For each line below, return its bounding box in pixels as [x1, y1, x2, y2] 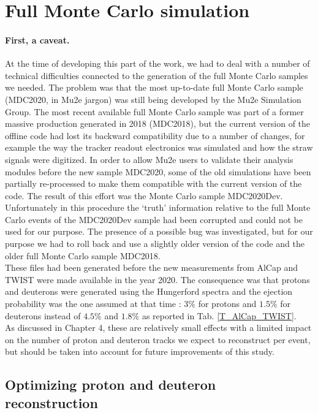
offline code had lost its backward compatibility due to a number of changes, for [5, 129, 305, 142]
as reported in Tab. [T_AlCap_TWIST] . [142, 309, 297, 322]
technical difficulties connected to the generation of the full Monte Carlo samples [5, 69, 308, 81]
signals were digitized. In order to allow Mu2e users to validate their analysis [5, 153, 293, 165]
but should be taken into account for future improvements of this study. [5, 345, 274, 358]
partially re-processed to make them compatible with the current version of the [5, 177, 302, 190]
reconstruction [5, 393, 98, 412]
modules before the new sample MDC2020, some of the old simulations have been [5, 165, 311, 178]
